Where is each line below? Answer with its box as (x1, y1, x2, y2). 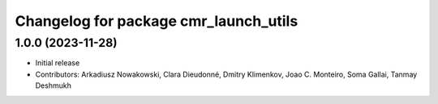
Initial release (35, 58, 80, 68)
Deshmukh (35, 81, 72, 90)
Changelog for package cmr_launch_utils (15, 12, 298, 30)
